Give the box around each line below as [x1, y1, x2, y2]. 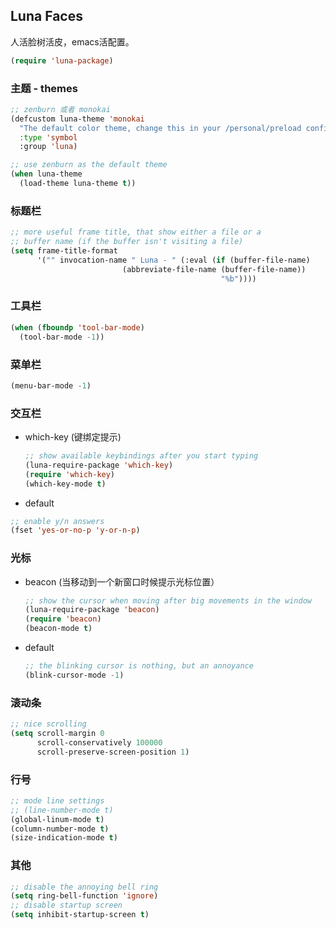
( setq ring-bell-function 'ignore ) [10, 891, 159, 901]
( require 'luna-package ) [10, 55, 114, 66]
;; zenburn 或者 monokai [10, 104, 111, 114]
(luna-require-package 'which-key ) [24, 460, 174, 470]
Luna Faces [10, 8, 83, 25]
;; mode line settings [10, 795, 105, 806]
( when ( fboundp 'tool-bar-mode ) [10, 322, 145, 333]
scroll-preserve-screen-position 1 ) [36, 747, 190, 757]
